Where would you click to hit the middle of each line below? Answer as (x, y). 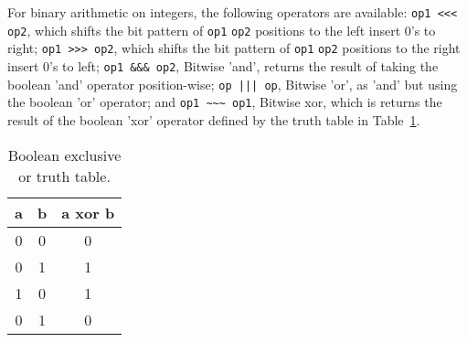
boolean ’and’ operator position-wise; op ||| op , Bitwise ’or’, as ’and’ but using (233, 84)
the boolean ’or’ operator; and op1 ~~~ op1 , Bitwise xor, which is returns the (225, 102)
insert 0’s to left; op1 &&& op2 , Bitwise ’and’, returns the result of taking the (223, 65)
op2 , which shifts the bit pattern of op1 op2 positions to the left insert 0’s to (222, 30)
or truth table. (64, 176)
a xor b (88, 212)
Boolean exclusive (64, 155)
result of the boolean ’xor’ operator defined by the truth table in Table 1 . (214, 119)
